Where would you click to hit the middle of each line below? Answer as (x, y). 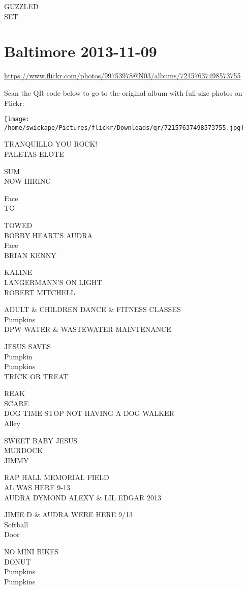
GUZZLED (21, 6)
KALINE (18, 272)
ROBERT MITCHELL (40, 292)
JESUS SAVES (28, 346)
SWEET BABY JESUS (41, 440)
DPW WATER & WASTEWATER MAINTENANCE (88, 329)
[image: (17, 119)
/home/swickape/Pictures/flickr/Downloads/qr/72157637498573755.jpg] (124, 128)
